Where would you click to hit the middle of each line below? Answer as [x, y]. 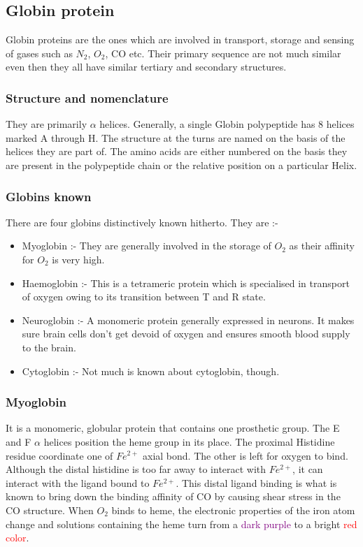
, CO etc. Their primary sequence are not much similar [223, 53]
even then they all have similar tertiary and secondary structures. [146, 67]
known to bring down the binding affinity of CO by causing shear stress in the [173, 496]
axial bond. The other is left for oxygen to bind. [245, 455]
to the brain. [49, 347]
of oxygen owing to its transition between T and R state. [144, 297]
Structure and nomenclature [87, 97]
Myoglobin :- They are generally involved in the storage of [147, 246]
